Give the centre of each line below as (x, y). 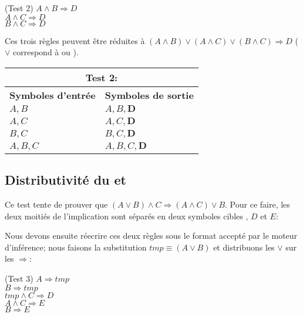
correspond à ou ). (46, 52)
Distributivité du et (65, 180)
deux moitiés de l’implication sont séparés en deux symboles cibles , (127, 216)
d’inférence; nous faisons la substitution (76, 247)
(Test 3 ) (19, 278)
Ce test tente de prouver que (56, 204)
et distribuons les (244, 247)
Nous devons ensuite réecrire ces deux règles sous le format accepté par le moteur (151, 236)
